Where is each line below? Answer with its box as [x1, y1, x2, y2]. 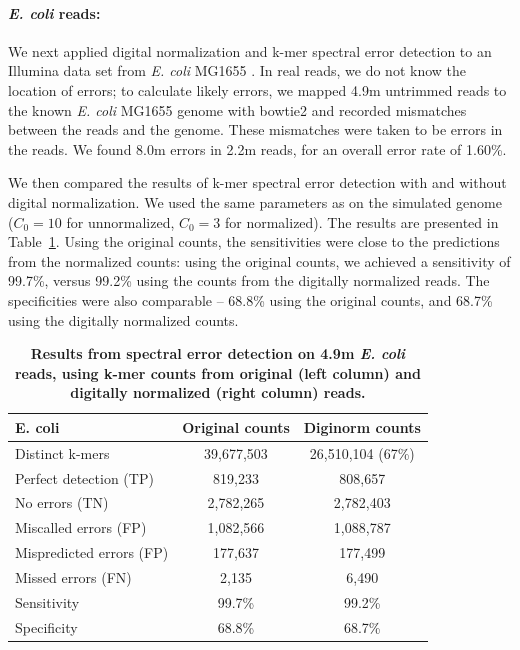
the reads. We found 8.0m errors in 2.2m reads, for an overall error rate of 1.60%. [8, 138, 507, 159]
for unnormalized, [66, 211, 175, 232]
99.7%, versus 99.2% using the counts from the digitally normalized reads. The [8, 270, 490, 291]
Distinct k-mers [15, 442, 110, 463]
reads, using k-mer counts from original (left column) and [14, 362, 421, 383]
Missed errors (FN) [15, 566, 132, 587]
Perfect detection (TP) [15, 467, 154, 488]
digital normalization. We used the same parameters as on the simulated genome [8, 191, 502, 212]
